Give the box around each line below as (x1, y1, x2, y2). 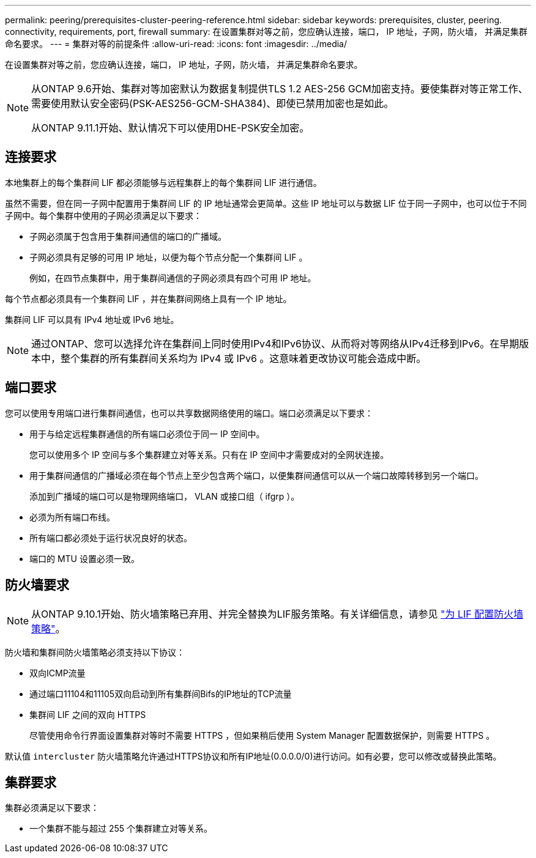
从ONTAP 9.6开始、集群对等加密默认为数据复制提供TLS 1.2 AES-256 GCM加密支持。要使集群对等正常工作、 (31, 83, 528, 95)
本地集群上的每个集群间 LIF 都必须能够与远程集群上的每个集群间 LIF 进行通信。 (5, 177, 322, 188)
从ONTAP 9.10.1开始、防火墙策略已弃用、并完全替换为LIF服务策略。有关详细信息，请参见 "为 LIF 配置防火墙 (31, 607, 524, 620)
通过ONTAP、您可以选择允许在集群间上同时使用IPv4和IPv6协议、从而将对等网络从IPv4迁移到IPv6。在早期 (31, 337, 519, 350)
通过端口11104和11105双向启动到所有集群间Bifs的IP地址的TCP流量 (29, 688, 292, 699)
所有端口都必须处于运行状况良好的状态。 (29, 532, 192, 543)
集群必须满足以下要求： (5, 802, 99, 813)
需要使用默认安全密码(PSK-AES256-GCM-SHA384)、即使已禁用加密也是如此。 (31, 97, 394, 109)
